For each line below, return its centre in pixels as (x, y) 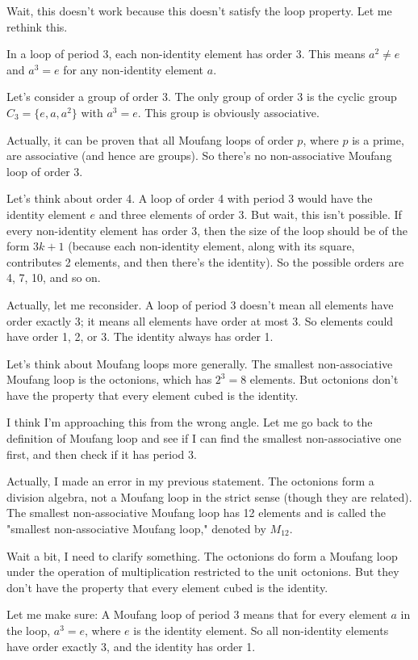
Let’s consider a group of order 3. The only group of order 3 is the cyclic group (202, 97)
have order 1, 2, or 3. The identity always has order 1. (140, 336)
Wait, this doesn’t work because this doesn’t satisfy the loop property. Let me (199, 11)
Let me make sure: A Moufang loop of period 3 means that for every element (197, 614)
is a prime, (378, 139)
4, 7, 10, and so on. (54, 277)
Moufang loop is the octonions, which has (109, 379)
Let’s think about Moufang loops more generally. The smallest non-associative (200, 363)
